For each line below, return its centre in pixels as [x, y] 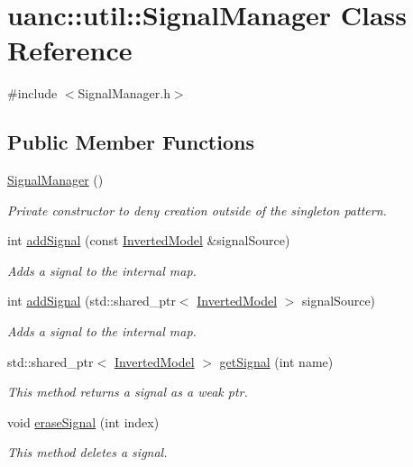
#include [32, 93]
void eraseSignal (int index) [83, 421]
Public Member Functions [131, 142]
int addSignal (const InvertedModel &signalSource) [149, 240]
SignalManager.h [124, 93]
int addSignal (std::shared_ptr [92, 301]
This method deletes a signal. [87, 452]
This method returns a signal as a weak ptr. [128, 392]
